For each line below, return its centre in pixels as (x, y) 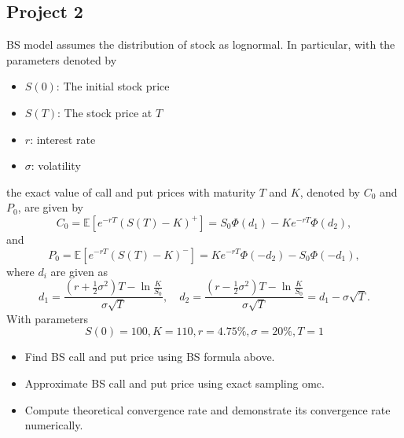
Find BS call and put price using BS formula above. (150, 357)
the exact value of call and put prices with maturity (131, 191)
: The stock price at (105, 112)
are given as (79, 271)
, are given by (50, 207)
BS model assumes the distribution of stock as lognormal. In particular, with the (201, 44)
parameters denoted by (62, 59)
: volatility (56, 166)
